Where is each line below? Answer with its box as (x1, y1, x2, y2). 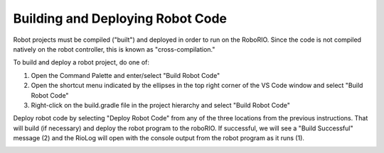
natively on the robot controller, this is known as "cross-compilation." (13, 45, 215, 53)
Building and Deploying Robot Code (13, 11, 228, 26)
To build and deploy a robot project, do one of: (13, 58, 149, 67)
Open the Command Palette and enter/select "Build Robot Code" (31, 71, 220, 79)
